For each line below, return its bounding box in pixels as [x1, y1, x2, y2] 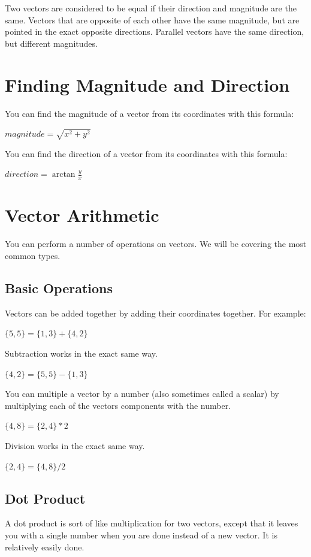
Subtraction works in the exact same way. [5, 347, 158, 359]
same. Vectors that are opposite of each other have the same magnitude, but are [5, 13, 300, 26]
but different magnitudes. [5, 37, 98, 49]
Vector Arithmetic [5, 203, 159, 227]
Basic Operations [5, 278, 113, 297]
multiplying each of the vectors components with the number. [5, 399, 231, 411]
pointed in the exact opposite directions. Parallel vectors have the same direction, [5, 25, 304, 38]
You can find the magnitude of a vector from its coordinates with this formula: [5, 107, 294, 119]
